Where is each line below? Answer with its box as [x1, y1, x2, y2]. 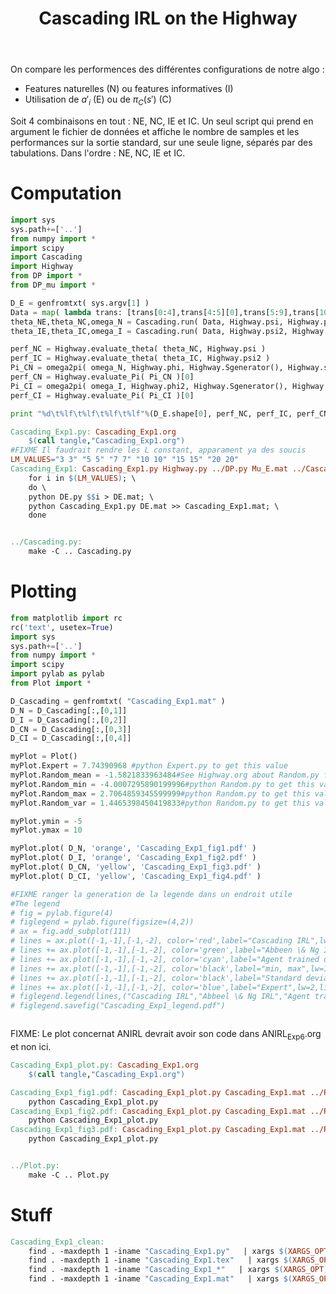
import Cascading [10, 252, 83, 262]
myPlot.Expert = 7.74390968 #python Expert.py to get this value [10, 761, 288, 771]
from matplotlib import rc [10, 613, 123, 623]
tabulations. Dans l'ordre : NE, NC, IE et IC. [10, 147, 186, 159]
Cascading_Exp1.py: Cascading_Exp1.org [10, 427, 177, 437]
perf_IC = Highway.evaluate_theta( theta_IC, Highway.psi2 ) [10, 353, 271, 364]
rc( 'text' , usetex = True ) [10, 622, 114, 632]
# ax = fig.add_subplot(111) [10, 927, 132, 937]
